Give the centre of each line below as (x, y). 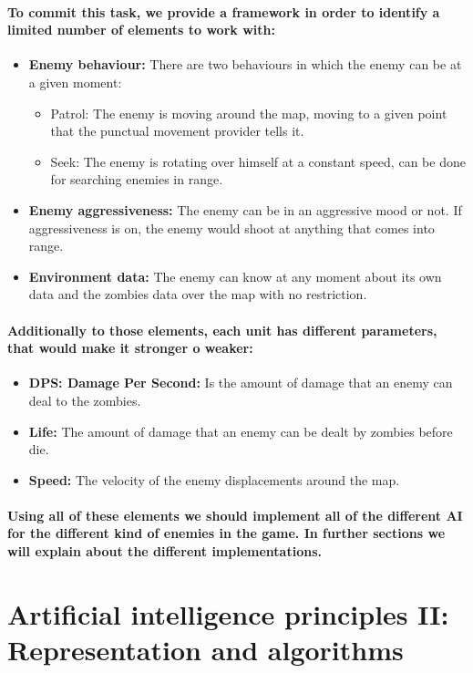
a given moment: (75, 82)
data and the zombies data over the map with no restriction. (198, 294)
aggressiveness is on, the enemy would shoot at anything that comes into (231, 228)
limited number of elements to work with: (141, 30)
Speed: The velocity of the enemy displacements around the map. (214, 479)
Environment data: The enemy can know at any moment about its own (235, 276)
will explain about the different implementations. (165, 551)
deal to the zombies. (85, 400)
